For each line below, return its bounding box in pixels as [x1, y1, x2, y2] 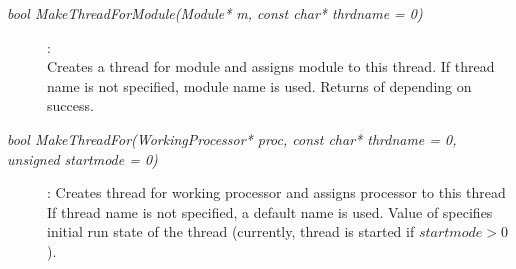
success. [47, 95, 94, 116]
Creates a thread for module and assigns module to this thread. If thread [47, 56, 495, 77]
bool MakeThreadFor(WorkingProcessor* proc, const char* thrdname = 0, [7, 128, 457, 149]
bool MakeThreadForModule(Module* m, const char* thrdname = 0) [7, 3, 423, 23]
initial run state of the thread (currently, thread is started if [47, 221, 415, 242]
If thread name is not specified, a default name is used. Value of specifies [47, 201, 493, 222]
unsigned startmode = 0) [7, 148, 158, 169]
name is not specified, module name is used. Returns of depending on [47, 75, 472, 96]
